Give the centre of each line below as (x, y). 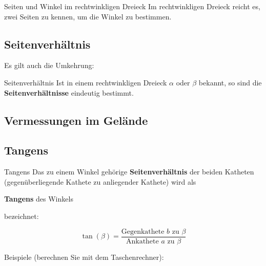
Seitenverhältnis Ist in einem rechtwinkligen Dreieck (86, 82)
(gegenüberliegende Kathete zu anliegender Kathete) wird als (100, 181)
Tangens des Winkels (39, 199)
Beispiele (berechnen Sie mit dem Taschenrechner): (84, 257)
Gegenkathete (143, 231)
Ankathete (142, 241)
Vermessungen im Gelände (76, 120)
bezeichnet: (22, 216)
